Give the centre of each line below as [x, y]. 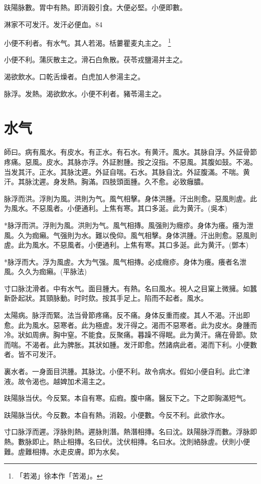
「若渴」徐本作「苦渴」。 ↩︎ [59, 476]
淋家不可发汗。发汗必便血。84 [53, 24]
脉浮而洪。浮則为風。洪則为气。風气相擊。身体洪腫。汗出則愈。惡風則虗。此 [130, 198]
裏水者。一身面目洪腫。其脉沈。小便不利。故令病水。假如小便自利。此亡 [123, 371]
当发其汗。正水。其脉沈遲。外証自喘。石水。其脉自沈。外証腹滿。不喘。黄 [127, 171]
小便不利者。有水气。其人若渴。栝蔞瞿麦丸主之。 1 [88, 42]
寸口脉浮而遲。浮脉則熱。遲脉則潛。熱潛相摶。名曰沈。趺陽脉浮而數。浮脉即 [130, 432]
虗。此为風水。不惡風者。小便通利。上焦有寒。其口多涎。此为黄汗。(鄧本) [126, 245]
